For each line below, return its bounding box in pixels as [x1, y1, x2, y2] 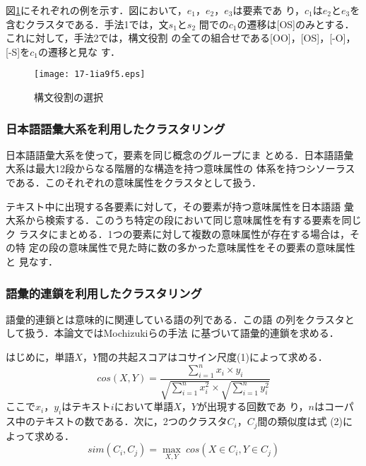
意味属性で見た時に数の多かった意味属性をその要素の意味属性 [68, 240, 355, 255]
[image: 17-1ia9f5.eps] [34, 69, 146, 80]
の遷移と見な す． [37, 44, 121, 59]
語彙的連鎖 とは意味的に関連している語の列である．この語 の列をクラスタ [6, 311, 345, 326]
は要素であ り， [232, 3, 305, 17]
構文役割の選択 [34, 90, 103, 104]
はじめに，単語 [6, 349, 75, 364]
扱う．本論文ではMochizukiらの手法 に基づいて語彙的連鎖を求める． [25, 325, 339, 340]
